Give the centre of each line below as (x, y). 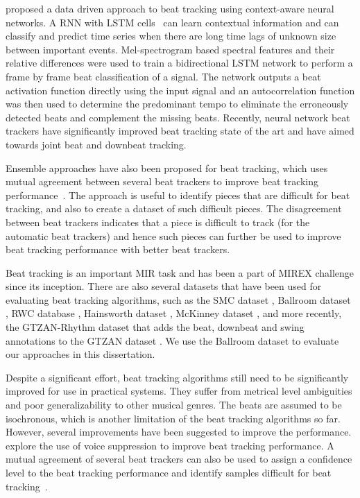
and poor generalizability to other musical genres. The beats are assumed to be (174, 405)
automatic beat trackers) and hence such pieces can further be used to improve (173, 235)
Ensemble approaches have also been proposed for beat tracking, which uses (167, 168)
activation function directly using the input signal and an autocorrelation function (180, 90)
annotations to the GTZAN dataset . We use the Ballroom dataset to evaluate (172, 340)
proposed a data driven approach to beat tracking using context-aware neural (170, 8)
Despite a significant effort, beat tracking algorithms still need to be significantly (177, 377)
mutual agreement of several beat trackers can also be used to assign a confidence (179, 459)
